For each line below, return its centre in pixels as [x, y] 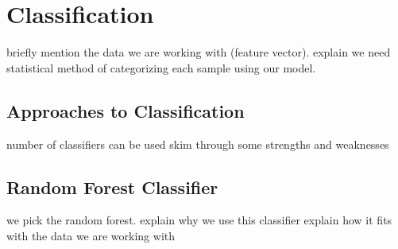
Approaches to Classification [126, 110]
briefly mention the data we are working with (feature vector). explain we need [199, 52]
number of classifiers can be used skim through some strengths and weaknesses [198, 144]
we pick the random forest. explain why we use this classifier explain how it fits [199, 220]
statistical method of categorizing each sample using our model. [161, 67]
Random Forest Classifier [112, 187]
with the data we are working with [91, 235]
